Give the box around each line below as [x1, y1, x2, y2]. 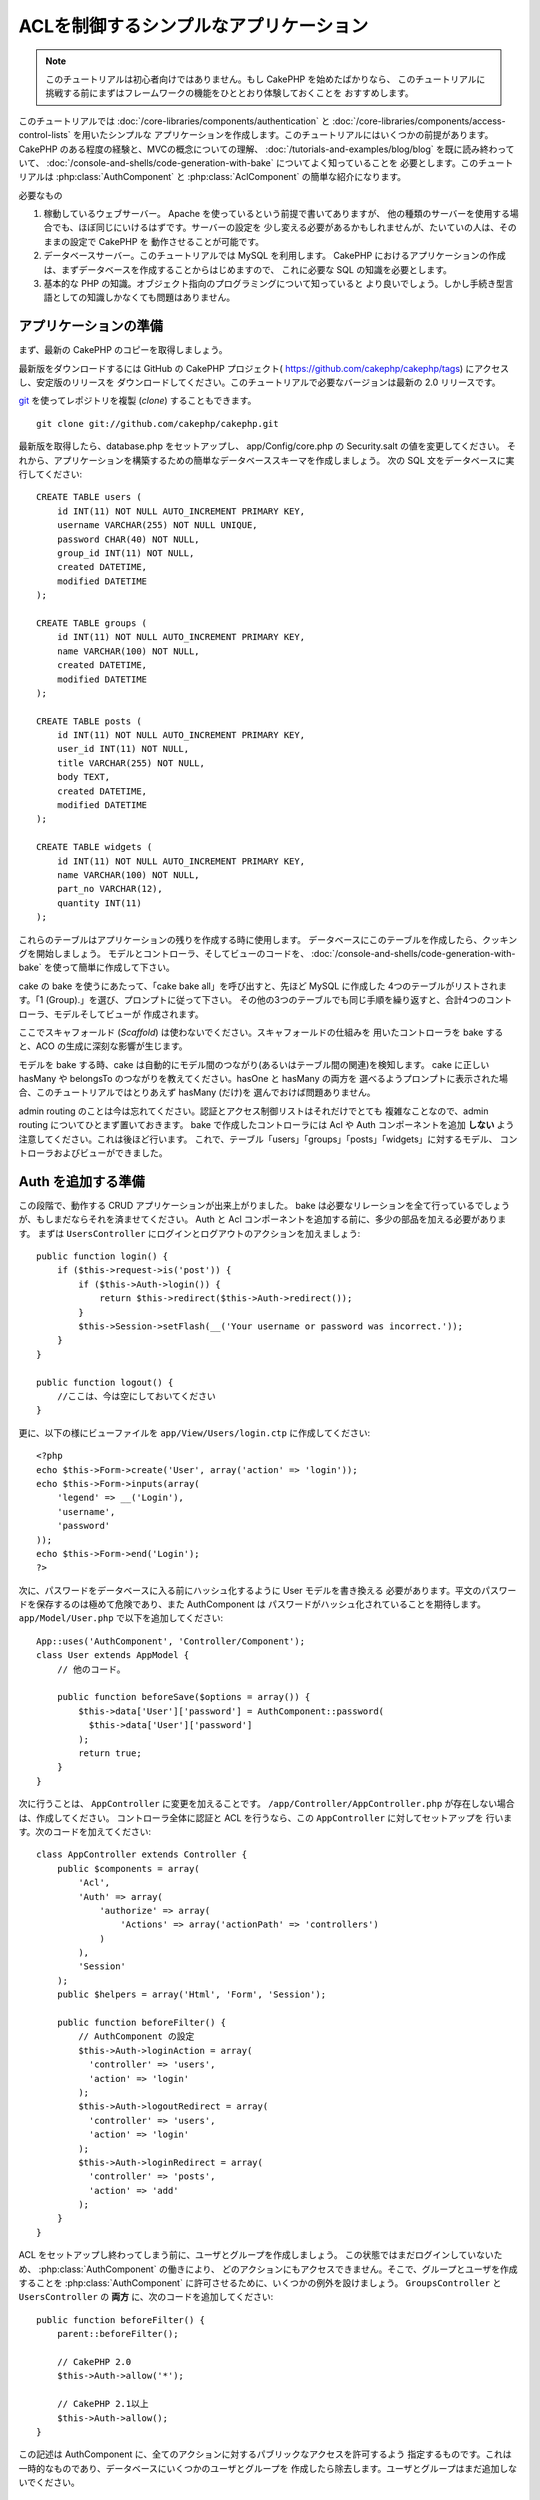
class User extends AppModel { [36, 1650, 190, 1661]
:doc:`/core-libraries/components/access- [331, 115, 506, 127]
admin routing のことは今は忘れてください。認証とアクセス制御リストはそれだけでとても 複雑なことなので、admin [18, 1105, 489, 1117]
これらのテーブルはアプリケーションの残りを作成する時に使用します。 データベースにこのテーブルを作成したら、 [18, 933, 483, 945]
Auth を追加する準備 [18, 1173, 145, 1190]
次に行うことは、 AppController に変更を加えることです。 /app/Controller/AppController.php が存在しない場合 [18, 1798, 515, 1810]
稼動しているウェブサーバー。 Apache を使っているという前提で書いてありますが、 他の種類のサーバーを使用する [43, 208, 510, 220]
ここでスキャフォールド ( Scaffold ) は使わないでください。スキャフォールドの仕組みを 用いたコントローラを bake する [18, 1026, 504, 1038]
